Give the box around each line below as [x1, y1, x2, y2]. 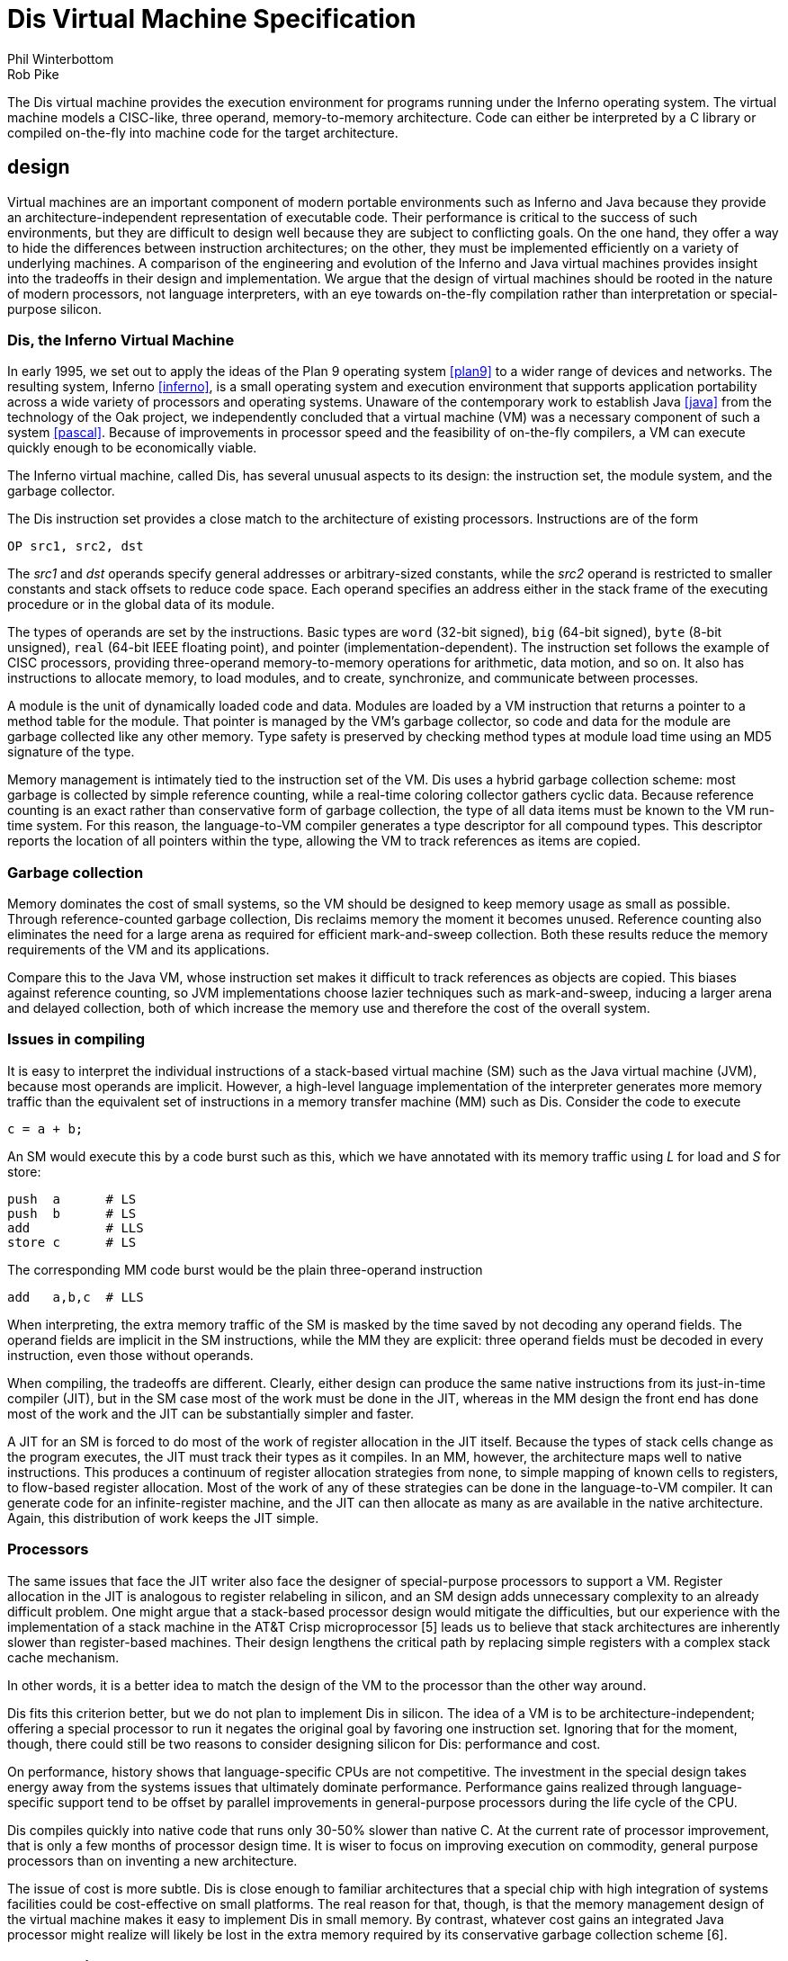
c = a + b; [7, 1121, 84, 1136]
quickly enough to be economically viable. [7, 440, 257, 456]
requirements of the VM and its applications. [7, 942, 270, 958]
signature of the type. [7, 744, 135, 760]
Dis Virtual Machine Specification [7, 4, 416, 34]
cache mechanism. [7, 1649, 120, 1665]
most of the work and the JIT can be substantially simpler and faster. [7, 1405, 415, 1421]
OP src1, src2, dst [7, 539, 144, 554]
